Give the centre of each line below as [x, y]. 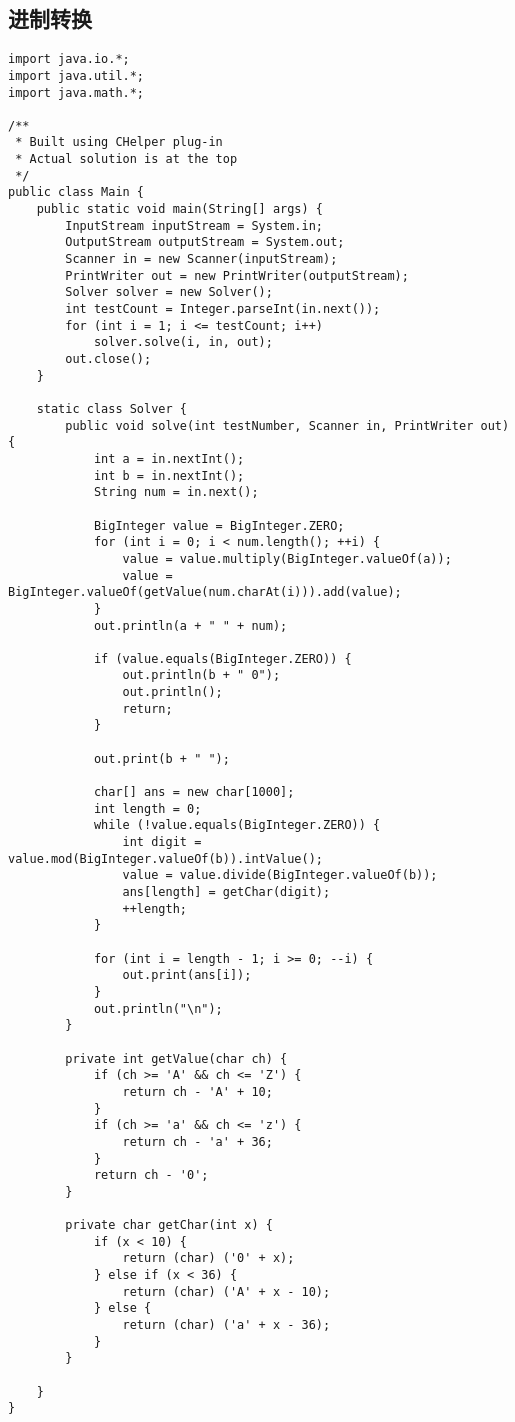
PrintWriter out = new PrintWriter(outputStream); [237, 275]
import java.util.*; [76, 75]
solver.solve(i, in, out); [183, 342]
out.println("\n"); [158, 1008]
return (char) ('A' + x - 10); [226, 1291]
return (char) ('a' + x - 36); [226, 1325]
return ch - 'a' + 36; [197, 1141]
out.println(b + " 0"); [201, 675]
